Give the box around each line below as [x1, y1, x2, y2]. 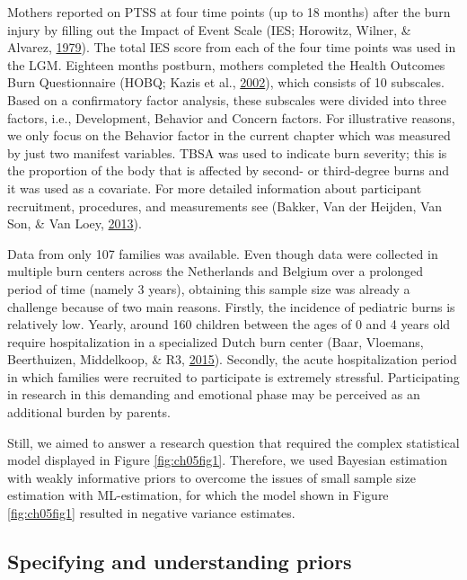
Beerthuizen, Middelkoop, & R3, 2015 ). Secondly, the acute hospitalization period [7, 350, 457, 369]
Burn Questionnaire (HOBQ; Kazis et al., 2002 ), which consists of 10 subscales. [7, 73, 445, 92]
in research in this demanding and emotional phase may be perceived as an [7, 385, 420, 404]
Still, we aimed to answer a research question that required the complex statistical [7, 433, 460, 451]
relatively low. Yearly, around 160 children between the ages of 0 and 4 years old [7, 315, 451, 334]
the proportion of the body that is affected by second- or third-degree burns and [7, 161, 450, 180]
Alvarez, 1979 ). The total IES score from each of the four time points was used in [7, 38, 456, 57]
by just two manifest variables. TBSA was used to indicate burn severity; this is [7, 143, 447, 162]
